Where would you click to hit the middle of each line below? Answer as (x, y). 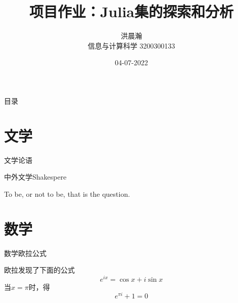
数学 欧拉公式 (25, 253)
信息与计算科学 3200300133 (131, 45)
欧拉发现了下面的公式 (39, 270)
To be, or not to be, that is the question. (67, 193)
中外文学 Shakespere (35, 177)
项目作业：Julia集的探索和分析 (131, 11)
